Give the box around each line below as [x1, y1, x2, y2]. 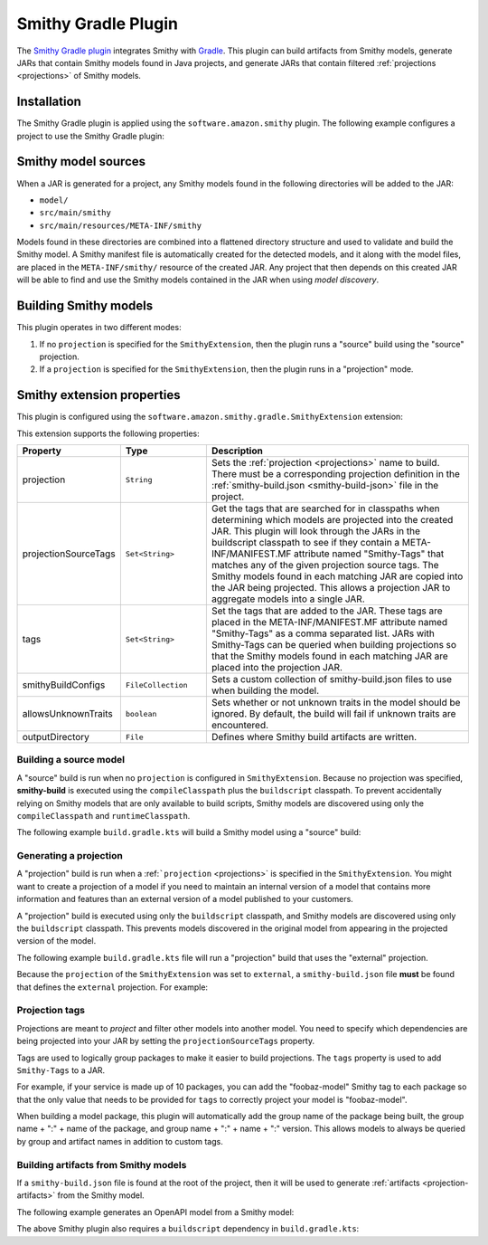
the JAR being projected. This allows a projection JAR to [211, 582, 451, 594]
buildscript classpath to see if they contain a [211, 537, 400, 549]
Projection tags [16, 1004, 86, 1017]
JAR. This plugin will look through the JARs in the [211, 525, 420, 537]
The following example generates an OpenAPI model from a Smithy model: [16, 1206, 295, 1217]
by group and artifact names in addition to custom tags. [16, 1136, 223, 1146]
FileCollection [125, 680, 189, 689]
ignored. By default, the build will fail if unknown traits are [211, 708, 456, 720]
